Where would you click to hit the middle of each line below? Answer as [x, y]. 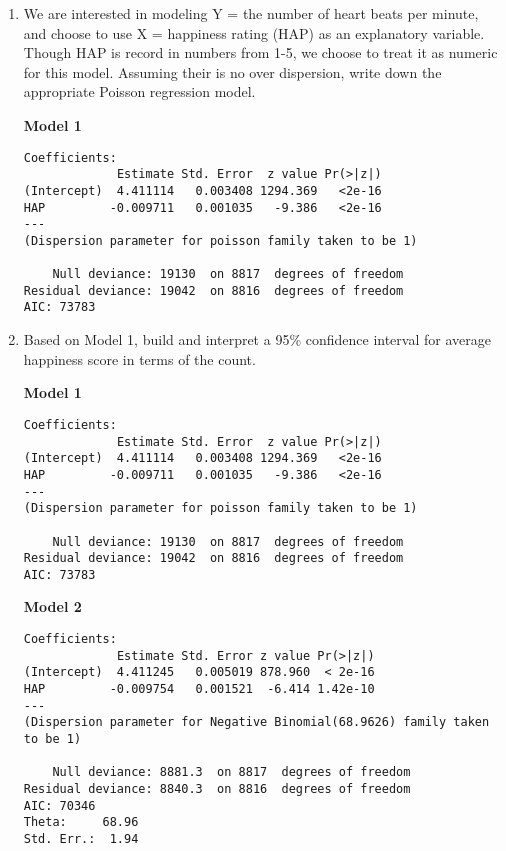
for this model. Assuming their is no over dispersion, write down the [232, 71]
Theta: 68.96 [81, 822]
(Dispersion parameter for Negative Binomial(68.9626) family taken [256, 722]
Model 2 [52, 606]
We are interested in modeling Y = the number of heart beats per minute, [251, 13]
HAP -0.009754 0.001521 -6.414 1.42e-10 [199, 689]
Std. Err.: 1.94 [81, 838]
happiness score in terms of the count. [139, 358]
